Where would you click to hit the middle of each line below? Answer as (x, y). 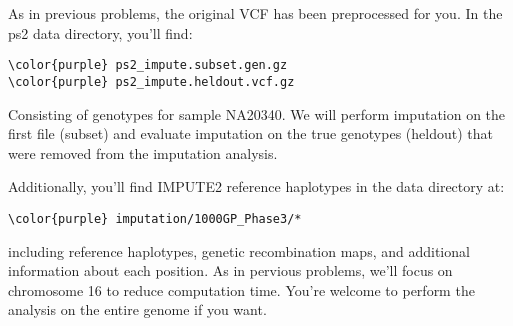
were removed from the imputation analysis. (143, 152)
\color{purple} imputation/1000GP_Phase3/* (155, 218)
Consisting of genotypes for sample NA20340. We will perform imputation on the (257, 113)
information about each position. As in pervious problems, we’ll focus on (230, 270)
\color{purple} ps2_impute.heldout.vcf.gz (151, 81)
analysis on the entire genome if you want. (137, 309)
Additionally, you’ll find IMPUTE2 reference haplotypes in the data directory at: (256, 186)
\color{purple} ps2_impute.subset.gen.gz (148, 65)
